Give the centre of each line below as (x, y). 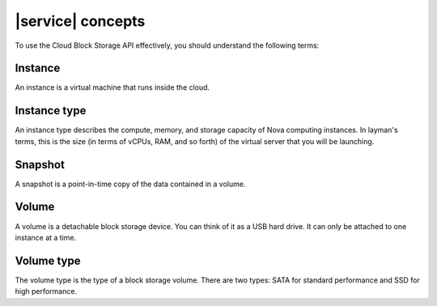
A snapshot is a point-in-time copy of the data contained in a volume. (130, 184)
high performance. (46, 291)
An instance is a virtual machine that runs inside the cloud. (112, 87)
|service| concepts (80, 21)
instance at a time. (46, 237)
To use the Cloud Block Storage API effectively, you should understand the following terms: (167, 45)
